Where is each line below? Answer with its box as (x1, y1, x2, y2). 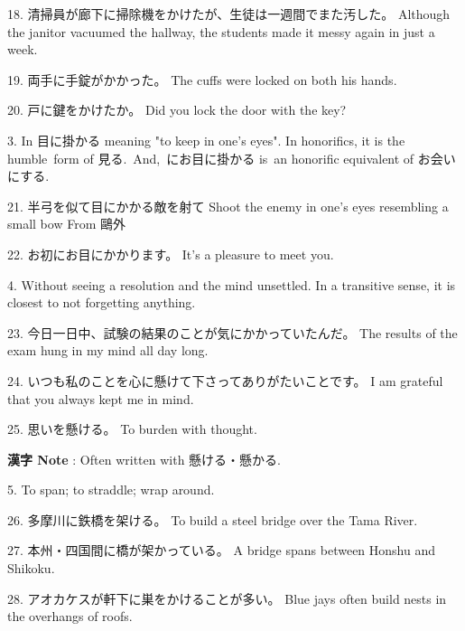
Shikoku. (7, 559, 55, 578)
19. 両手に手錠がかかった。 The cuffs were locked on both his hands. (7, 70, 397, 89)
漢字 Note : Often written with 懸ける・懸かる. (7, 449, 281, 468)
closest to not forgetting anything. (7, 293, 196, 312)
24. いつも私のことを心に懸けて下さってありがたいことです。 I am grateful (7, 371, 443, 390)
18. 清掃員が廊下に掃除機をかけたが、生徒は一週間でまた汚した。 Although (7, 5, 451, 23)
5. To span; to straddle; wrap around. (7, 480, 215, 499)
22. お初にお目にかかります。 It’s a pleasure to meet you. (7, 244, 334, 263)
